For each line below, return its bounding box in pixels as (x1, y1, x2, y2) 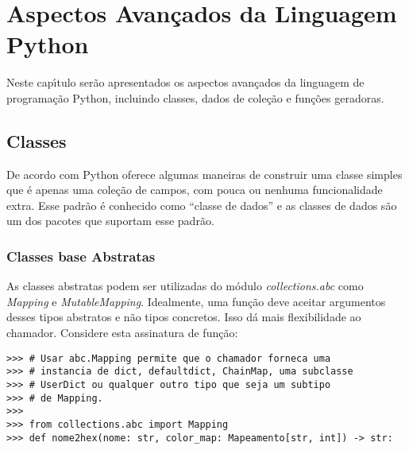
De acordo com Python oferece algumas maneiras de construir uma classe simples (6, 165, 403, 182)
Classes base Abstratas (6, 246, 156, 266)
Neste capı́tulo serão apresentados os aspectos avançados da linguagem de (6, 74, 365, 91)
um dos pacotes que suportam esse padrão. (6, 212, 214, 229)
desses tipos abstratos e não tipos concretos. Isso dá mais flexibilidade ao (6, 308, 361, 325)
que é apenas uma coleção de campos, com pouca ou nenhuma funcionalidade (6, 181, 383, 198)
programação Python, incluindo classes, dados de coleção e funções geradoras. (6, 89, 384, 106)
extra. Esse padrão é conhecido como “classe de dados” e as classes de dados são (6, 196, 397, 213)
